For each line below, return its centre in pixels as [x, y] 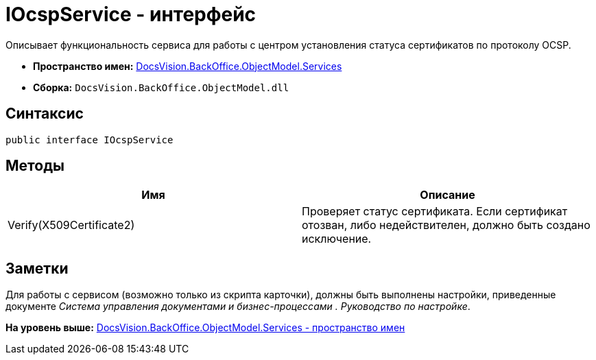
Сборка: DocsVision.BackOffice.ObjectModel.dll [161, 87]
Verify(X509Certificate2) [71, 225]
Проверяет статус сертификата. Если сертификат [435, 212]
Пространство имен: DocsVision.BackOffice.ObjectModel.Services [188, 66]
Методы [35, 166]
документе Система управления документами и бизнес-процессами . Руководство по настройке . [238, 307]
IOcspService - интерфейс [131, 14]
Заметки [37, 268]
